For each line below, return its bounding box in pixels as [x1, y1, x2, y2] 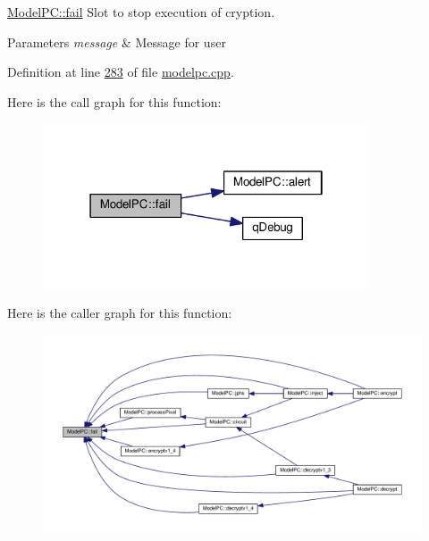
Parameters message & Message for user [7, 32, 226, 51]
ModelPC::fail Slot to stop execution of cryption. [7, 3, 275, 21]
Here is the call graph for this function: [7, 92, 222, 111]
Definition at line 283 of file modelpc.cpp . [7, 62, 234, 81]
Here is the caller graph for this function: [7, 304, 232, 322]
